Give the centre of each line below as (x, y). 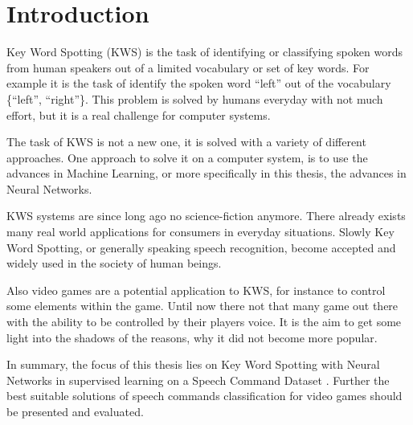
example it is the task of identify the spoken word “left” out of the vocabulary (199, 83)
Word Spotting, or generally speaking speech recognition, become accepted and (201, 247)
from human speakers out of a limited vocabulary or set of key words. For (188, 67)
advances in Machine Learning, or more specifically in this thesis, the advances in (206, 173)
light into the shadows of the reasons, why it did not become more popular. (192, 337)
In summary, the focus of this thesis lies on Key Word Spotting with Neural (193, 364)
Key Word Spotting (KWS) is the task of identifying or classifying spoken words (204, 52)
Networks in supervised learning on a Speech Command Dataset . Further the (198, 380)
